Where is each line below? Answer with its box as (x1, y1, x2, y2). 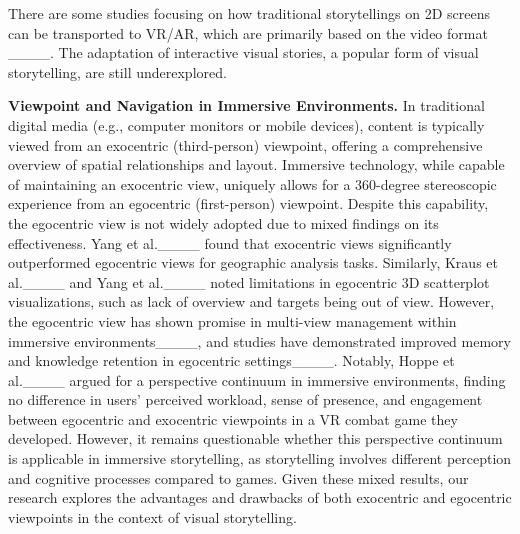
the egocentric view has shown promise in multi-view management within (8, 310, 457, 331)
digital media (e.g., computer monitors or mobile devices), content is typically (8, 114, 485, 135)
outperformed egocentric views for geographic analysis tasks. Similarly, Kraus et (8, 252, 498, 273)
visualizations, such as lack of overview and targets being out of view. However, (8, 291, 495, 312)
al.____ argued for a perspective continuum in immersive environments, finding (8, 369, 506, 390)
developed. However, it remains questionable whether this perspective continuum (8, 428, 503, 449)
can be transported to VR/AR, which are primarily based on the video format (8, 22, 488, 43)
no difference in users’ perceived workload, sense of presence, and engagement (8, 389, 483, 410)
